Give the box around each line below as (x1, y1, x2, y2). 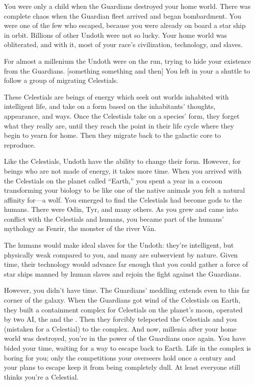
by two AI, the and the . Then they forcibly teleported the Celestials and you (4, 314, 237, 324)
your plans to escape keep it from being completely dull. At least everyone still (4, 362, 240, 372)
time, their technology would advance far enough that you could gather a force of (4, 259, 248, 269)
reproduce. (4, 139, 36, 150)
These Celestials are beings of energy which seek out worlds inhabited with (4, 91, 229, 102)
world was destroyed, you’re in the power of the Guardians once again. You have (4, 333, 246, 343)
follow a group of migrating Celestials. (4, 75, 119, 85)
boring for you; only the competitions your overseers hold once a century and (4, 352, 236, 362)
